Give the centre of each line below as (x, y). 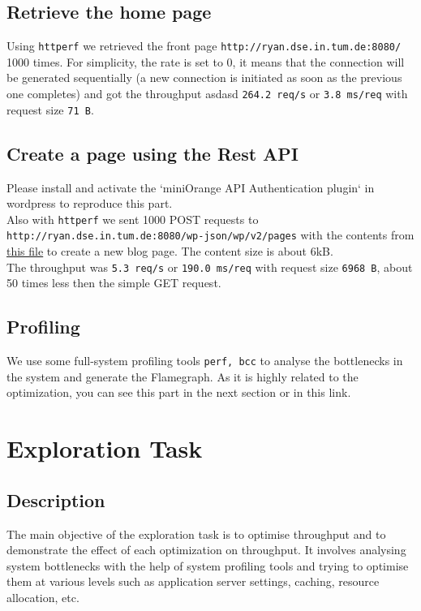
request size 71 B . (50, 109)
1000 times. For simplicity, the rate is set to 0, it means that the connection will (206, 61)
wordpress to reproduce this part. (90, 203)
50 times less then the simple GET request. (114, 283)
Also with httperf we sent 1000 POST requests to (133, 219)
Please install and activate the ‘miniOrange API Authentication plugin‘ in (191, 187)
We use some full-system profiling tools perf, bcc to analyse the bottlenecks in (205, 361)
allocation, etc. (43, 597)
